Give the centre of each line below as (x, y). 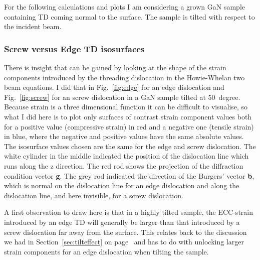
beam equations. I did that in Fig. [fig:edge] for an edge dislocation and (114, 87)
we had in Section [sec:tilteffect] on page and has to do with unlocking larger (124, 242)
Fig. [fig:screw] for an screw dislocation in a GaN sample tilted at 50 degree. (122, 97)
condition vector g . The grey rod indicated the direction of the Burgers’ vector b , (129, 175)
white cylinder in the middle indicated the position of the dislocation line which (126, 156)
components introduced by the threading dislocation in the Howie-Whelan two (124, 77)
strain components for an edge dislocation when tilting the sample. (106, 251)
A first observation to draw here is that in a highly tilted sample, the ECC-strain (128, 212)
